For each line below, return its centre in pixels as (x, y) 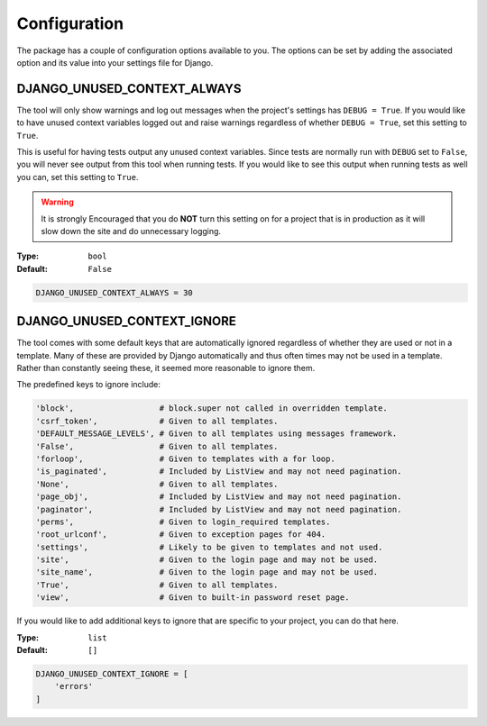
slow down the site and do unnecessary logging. (131, 231)
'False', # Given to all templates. (157, 446)
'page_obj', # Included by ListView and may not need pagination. (219, 497)
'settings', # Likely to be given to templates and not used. (209, 547)
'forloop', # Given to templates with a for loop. (185, 458)
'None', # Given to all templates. (157, 484)
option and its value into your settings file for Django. (115, 62)
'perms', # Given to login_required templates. (183, 522)
